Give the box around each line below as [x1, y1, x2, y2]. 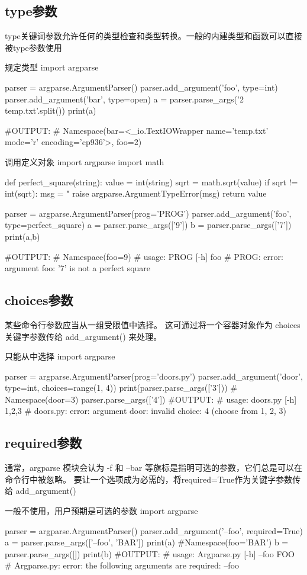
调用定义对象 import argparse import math [5, 155, 164, 168]
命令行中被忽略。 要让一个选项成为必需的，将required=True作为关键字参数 [5, 473, 293, 485]
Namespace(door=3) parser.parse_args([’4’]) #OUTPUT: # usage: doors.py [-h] [5, 393, 297, 405]
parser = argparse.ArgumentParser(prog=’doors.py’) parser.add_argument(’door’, [5, 370, 303, 382]
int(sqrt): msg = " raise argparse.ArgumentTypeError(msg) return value [5, 187, 267, 200]
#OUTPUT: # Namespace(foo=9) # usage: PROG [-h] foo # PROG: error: [5, 250, 283, 262]
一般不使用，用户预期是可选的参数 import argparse [5, 505, 198, 517]
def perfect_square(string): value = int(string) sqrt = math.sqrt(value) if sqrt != [5, 175, 298, 188]
